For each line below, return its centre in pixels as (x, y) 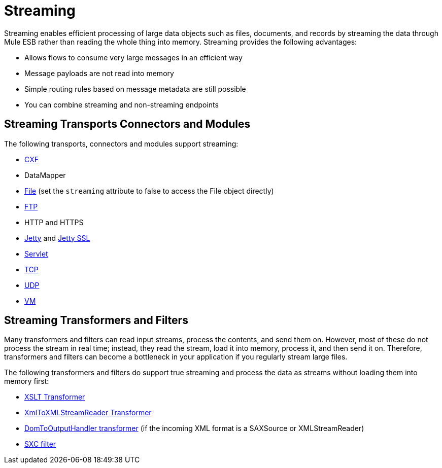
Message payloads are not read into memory (99, 73)
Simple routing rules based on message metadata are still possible (135, 89)
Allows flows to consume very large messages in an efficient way (133, 57)
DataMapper (45, 175)
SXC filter (40, 444)
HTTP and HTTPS (54, 222)
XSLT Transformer (55, 397)
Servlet (36, 254)
